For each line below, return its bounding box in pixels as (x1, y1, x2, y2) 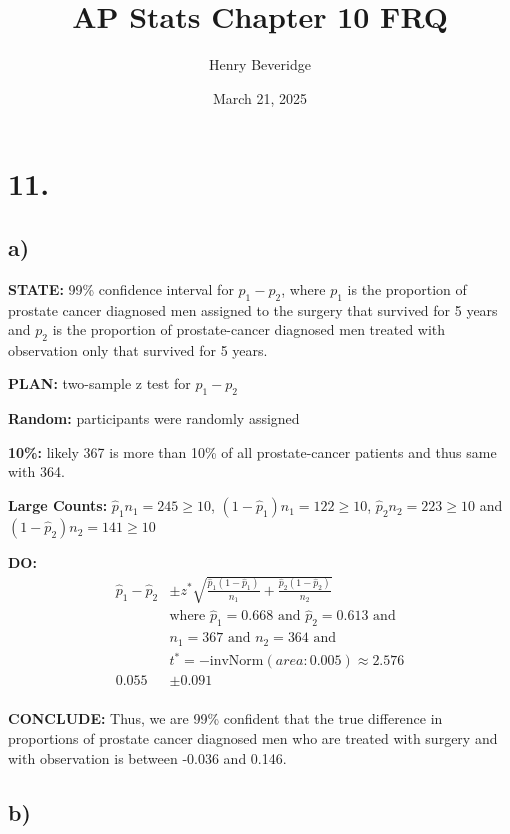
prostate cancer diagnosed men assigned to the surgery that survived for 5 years (8, 299, 498, 320)
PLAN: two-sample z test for (8, 373, 191, 394)
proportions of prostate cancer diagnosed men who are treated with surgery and (8, 727, 498, 748)
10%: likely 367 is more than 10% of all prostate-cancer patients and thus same (8, 441, 497, 462)
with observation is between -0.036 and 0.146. (8, 747, 287, 768)
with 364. (8, 461, 65, 482)
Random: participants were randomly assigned (8, 408, 300, 429)
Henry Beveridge (209, 54, 311, 75)
